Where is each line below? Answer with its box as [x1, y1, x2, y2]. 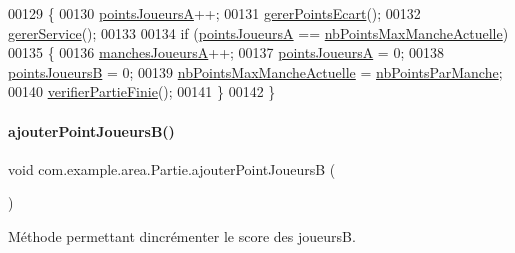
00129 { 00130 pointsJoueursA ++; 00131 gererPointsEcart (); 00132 [8, 3, 421, 23]
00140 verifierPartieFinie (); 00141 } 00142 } [8, 81, 276, 102]
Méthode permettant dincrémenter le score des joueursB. [8, 225, 356, 246]
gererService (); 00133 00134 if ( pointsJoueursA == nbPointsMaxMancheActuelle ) [8, 22, 509, 43]
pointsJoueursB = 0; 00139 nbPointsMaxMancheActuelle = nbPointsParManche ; [8, 61, 503, 82]
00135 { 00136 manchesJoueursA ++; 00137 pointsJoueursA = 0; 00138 [8, 42, 444, 63]
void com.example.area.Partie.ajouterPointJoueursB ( [8, 158, 336, 179]
